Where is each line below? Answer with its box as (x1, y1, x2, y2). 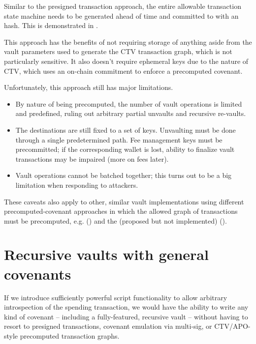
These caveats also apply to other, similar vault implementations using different (4, 196, 244, 206)
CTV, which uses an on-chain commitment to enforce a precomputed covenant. (4, 65, 243, 76)
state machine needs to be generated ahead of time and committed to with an (4, 10, 239, 21)
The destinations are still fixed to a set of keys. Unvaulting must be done (15, 124, 236, 135)
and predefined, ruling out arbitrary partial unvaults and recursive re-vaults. (15, 108, 246, 118)
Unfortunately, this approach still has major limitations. (4, 82, 173, 92)
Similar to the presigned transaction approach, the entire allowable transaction (4, 1, 241, 11)
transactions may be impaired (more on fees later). (15, 153, 169, 164)
